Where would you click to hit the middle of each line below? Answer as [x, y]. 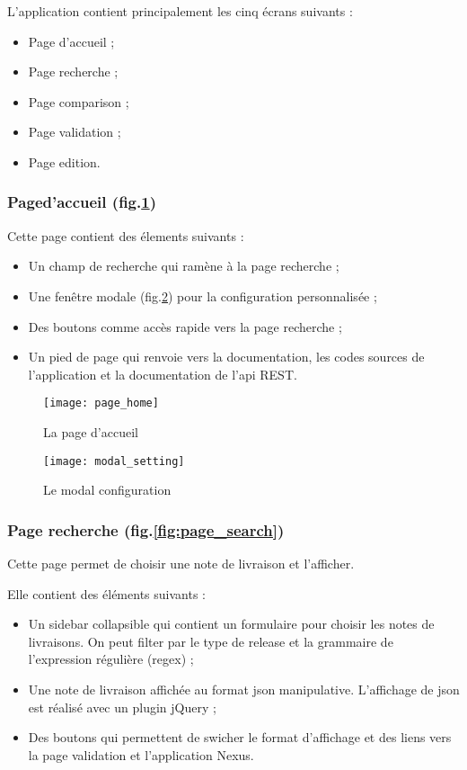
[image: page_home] [101, 403]
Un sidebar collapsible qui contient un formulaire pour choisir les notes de [231, 624]
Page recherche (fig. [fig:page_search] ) [146, 529]
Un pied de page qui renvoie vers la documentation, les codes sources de [226, 357]
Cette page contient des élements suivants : [126, 235]
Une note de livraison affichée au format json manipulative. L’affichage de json [244, 689]
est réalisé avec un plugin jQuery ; [122, 707]
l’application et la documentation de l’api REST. [163, 374]
